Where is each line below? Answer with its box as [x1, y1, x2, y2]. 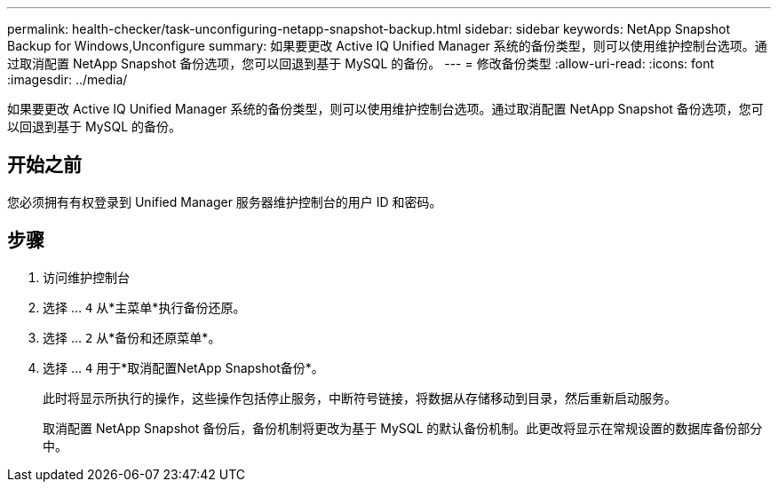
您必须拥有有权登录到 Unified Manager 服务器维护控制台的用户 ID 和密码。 [7, 193, 442, 209]
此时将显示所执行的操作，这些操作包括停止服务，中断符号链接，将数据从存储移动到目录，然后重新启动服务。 [43, 390, 677, 406]
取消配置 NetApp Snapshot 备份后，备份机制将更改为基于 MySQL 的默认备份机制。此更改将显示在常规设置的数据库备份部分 [43, 420, 763, 436]
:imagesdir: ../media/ [7, 72, 128, 87]
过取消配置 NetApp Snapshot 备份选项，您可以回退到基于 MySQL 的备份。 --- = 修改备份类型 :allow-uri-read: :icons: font [7, 56, 715, 71]
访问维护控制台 [43, 269, 130, 285]
